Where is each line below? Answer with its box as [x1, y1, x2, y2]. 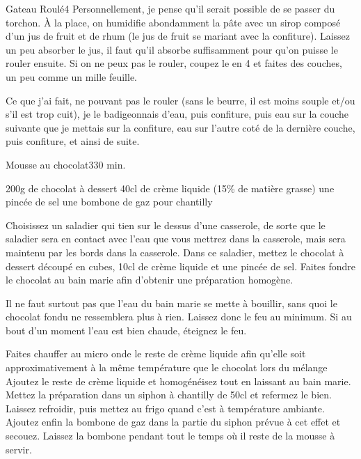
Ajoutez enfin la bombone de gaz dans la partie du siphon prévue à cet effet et [6, 414, 341, 429]
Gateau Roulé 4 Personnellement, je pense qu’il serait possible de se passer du [6, 1, 335, 15]
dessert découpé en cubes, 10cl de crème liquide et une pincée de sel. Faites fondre [6, 258, 356, 273]
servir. [6, 442, 32, 456]
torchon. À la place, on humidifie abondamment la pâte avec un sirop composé [6, 15, 341, 29]
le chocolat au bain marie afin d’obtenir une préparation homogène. [6, 272, 294, 287]
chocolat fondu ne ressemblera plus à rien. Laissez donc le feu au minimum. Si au [6, 309, 352, 324]
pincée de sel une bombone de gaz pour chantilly [6, 194, 213, 209]
